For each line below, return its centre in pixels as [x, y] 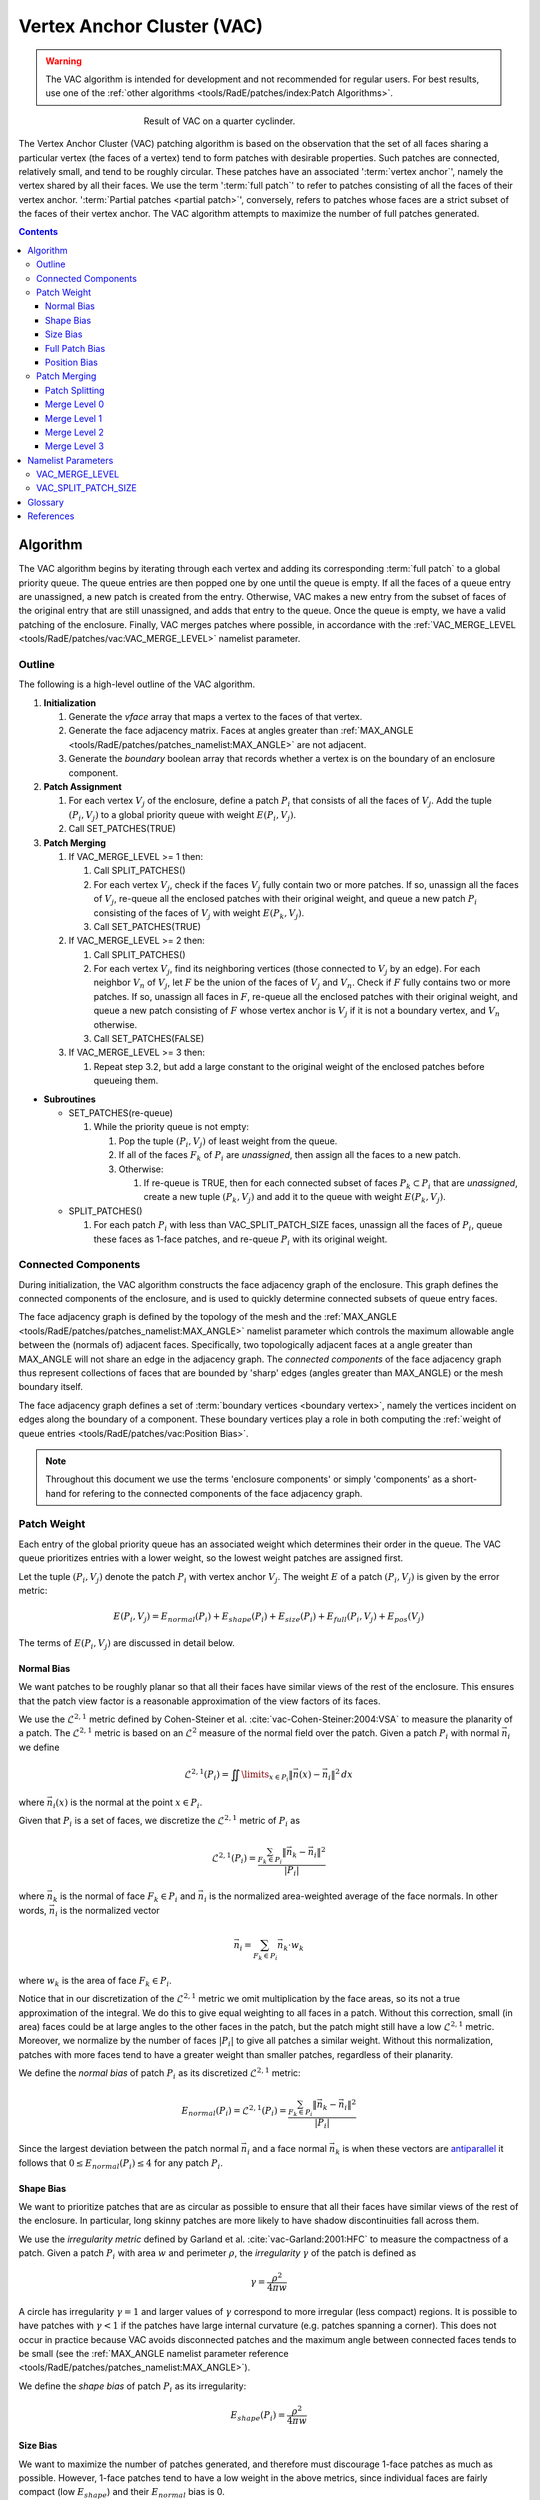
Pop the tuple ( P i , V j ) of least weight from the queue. [228, 1142]
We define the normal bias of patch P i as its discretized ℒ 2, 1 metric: [159, 2073]
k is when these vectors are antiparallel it [419, 2150]
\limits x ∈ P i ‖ [267, 1776]
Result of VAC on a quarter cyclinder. [219, 121]
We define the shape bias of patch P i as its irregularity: [132, 2387]
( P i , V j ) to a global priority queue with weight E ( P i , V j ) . [182, 815]
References [51, 516]
